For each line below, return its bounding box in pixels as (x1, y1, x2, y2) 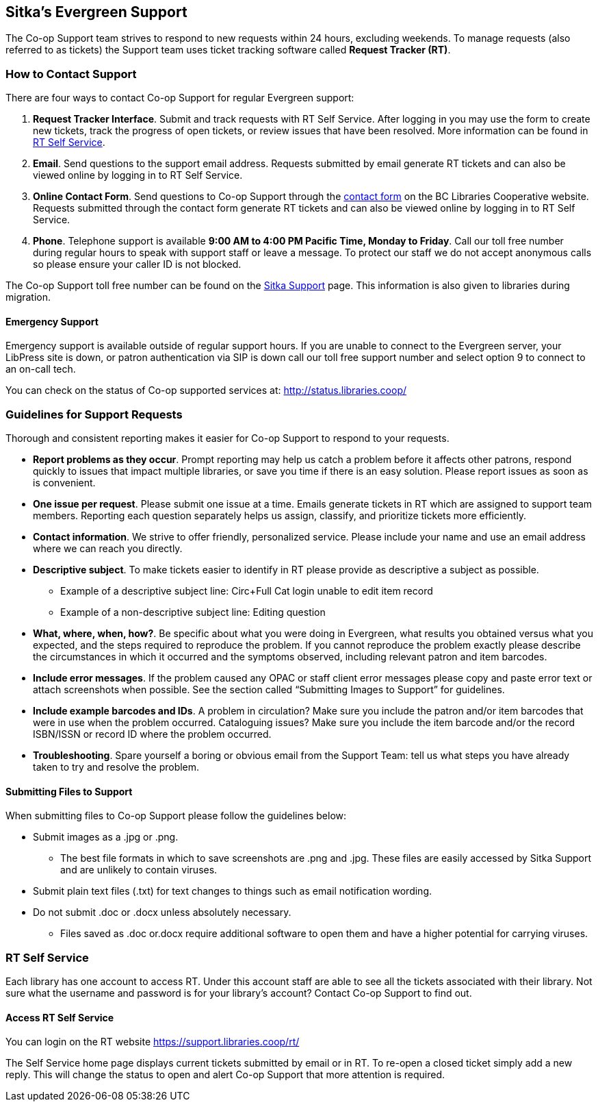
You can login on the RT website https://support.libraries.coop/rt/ (5, 1036, 300, 1048)
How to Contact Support (5, 66, 137, 81)
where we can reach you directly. (33, 543, 183, 555)
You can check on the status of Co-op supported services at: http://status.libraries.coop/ (5, 384, 407, 397)
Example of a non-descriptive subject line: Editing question (60, 606, 326, 619)
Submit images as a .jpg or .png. (33, 831, 179, 843)
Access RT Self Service (5, 1011, 114, 1023)
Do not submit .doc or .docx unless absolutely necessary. (33, 906, 291, 919)
